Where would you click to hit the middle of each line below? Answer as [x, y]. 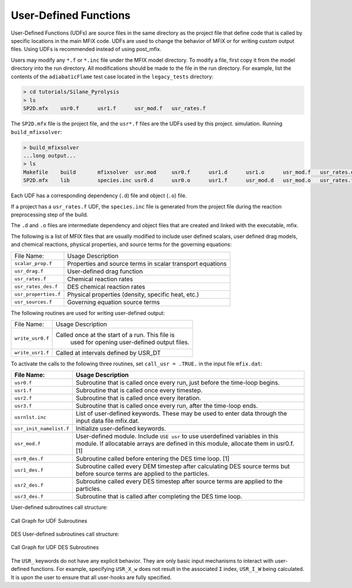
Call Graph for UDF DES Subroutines [55, 547]
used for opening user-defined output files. [130, 342]
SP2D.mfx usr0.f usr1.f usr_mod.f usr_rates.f [114, 108]
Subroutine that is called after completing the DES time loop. [159, 496]
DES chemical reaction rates [106, 287]
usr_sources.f [33, 302]
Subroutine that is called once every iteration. [138, 398]
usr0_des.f [29, 458]
